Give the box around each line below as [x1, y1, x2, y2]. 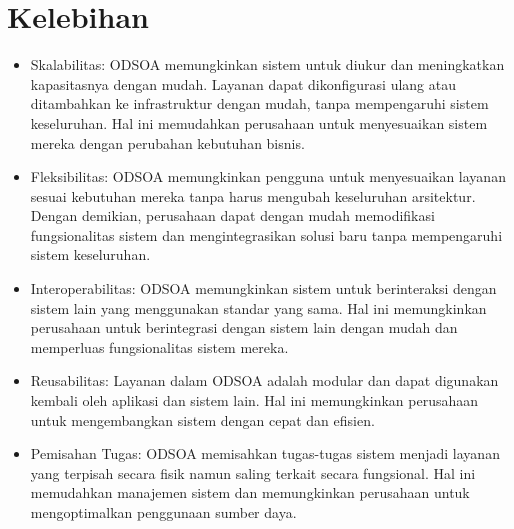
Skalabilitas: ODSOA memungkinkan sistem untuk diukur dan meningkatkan [30, 54, 505, 75]
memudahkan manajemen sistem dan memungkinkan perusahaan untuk [30, 482, 470, 503]
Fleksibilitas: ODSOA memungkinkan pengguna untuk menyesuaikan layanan [30, 166, 506, 187]
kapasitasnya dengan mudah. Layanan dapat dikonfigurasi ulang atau [30, 73, 457, 94]
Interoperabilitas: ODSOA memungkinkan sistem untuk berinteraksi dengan [30, 278, 497, 299]
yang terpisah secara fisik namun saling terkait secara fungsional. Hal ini [30, 462, 476, 483]
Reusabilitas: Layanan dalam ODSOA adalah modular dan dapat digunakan [30, 370, 499, 391]
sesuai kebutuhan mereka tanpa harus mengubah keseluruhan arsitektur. [30, 185, 476, 206]
